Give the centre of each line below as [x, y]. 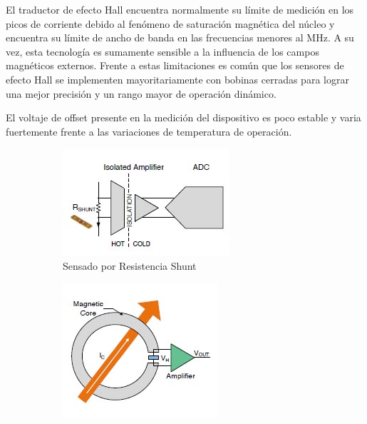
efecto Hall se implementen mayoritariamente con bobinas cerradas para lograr [177, 79]
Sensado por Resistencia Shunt [130, 265]
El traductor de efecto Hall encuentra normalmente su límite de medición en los [180, 9]
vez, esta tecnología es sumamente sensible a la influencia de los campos [162, 51]
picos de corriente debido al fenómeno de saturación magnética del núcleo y [170, 23]
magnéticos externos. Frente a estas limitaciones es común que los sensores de [175, 65]
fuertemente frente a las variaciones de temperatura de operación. [149, 131]
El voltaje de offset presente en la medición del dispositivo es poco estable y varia [183, 117]
